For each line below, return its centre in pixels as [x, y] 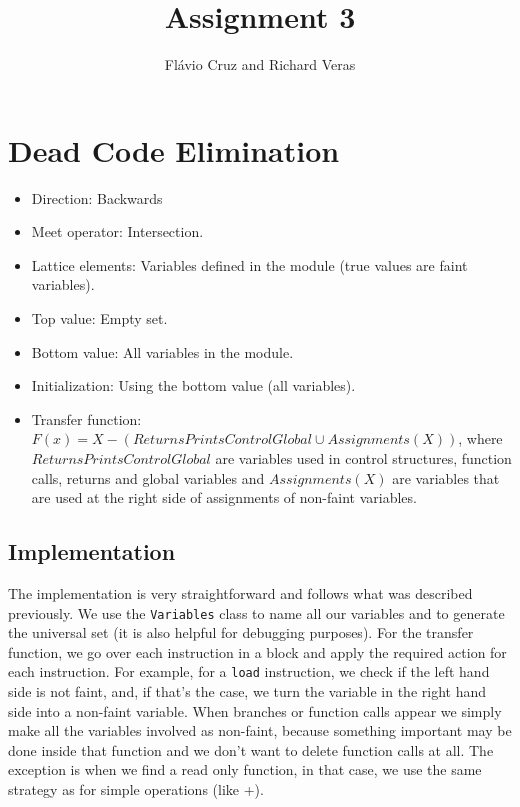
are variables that [446, 477]
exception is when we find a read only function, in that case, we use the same [245, 769]
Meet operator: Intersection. [117, 231]
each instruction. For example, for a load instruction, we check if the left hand [249, 671]
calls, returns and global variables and [148, 477]
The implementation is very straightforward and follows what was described [240, 592]
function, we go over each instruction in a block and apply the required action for [257, 651]
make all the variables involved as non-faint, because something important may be [260, 730]
